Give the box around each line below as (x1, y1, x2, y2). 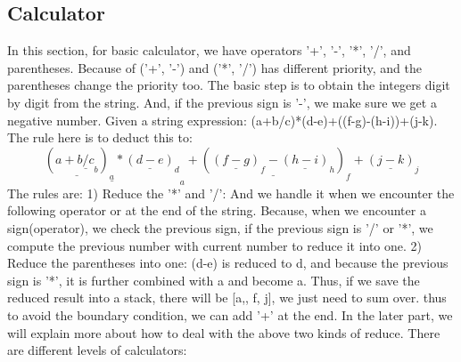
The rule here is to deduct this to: (7, 128, 193, 147)
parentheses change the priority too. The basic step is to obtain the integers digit (7, 76, 450, 94)
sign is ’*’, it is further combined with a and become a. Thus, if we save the (7, 270, 420, 289)
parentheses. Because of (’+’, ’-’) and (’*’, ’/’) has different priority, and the (7, 58, 423, 76)
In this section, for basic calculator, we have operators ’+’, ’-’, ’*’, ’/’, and (7, 41, 411, 60)
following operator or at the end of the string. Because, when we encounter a (7, 201, 426, 220)
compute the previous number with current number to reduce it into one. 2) (7, 236, 423, 254)
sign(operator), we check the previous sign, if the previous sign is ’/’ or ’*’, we (7, 218, 433, 237)
